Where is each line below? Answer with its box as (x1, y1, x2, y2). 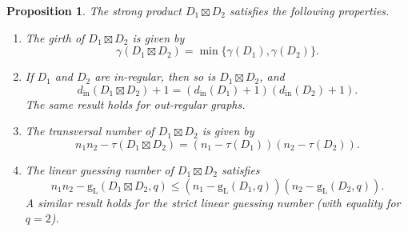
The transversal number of (25, 122, 154, 139)
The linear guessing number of (25, 161, 174, 178)
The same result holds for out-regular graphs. (25, 95, 246, 112)
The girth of (25, 29, 85, 46)
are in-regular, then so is (94, 68, 216, 85)
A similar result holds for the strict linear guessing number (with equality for (25, 194, 401, 210)
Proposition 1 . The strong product (6, 2, 182, 18)
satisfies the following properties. (230, 2, 390, 18)
